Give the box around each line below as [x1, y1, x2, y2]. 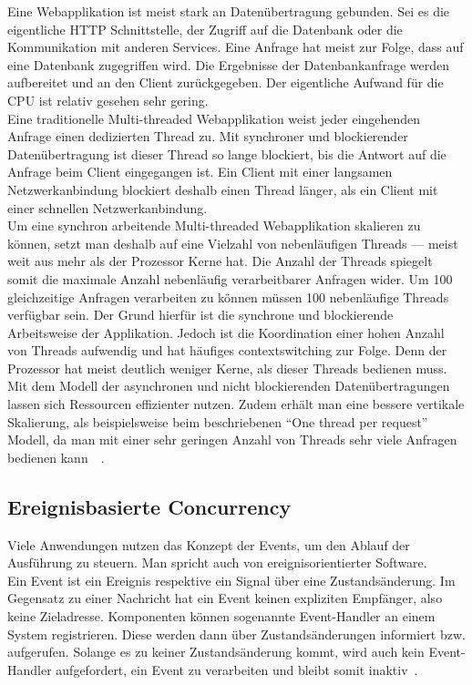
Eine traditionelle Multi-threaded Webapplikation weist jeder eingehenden [7, 108, 421, 128]
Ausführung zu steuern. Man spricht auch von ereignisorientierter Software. [7, 553, 427, 572]
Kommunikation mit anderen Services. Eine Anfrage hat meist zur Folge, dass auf [7, 37, 464, 56]
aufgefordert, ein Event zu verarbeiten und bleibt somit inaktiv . [56, 659, 418, 679]
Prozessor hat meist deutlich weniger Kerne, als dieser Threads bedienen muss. [7, 358, 447, 377]
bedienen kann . [7, 447, 105, 466]
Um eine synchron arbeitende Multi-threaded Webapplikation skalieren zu [7, 216, 421, 235]
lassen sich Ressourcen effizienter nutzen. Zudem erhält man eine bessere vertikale [7, 394, 465, 414]
